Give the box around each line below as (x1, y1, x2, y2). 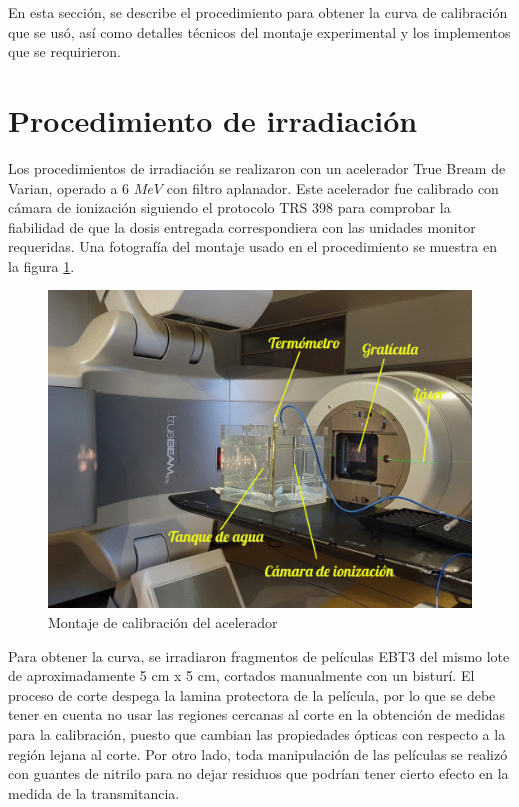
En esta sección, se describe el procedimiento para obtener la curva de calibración (8, 2, 508, 22)
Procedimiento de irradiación (8, 99, 418, 140)
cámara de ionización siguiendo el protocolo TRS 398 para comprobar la (8, 197, 451, 218)
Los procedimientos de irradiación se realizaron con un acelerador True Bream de (8, 157, 506, 178)
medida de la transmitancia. (8, 782, 180, 803)
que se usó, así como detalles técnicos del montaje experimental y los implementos (8, 21, 511, 42)
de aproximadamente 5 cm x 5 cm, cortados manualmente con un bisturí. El (8, 665, 475, 686)
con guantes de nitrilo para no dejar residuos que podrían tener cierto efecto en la (8, 763, 509, 784)
